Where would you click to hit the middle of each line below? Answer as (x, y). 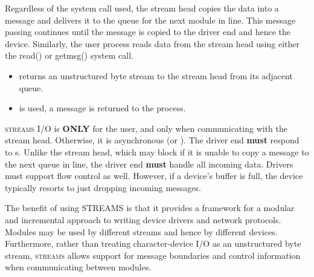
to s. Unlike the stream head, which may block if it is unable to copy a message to (157, 152)
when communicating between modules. (78, 267)
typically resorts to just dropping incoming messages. (103, 187)
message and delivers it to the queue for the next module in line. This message (150, 20)
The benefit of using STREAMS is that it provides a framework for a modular (150, 208)
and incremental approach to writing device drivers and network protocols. (143, 219)
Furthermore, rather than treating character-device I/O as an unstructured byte (153, 243)
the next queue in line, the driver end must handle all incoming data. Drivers (149, 164)
